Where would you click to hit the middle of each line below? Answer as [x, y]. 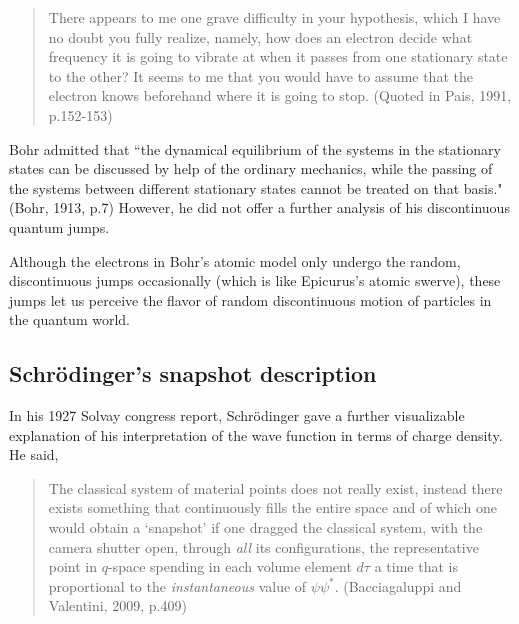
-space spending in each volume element [229, 566]
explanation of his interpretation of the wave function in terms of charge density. [256, 434]
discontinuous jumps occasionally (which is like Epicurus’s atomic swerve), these [255, 280]
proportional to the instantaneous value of [177, 585]
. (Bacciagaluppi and [398, 585]
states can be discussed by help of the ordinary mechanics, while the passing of [251, 168]
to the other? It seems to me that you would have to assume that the [260, 75]
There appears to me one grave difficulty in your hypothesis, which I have [274, 17]
